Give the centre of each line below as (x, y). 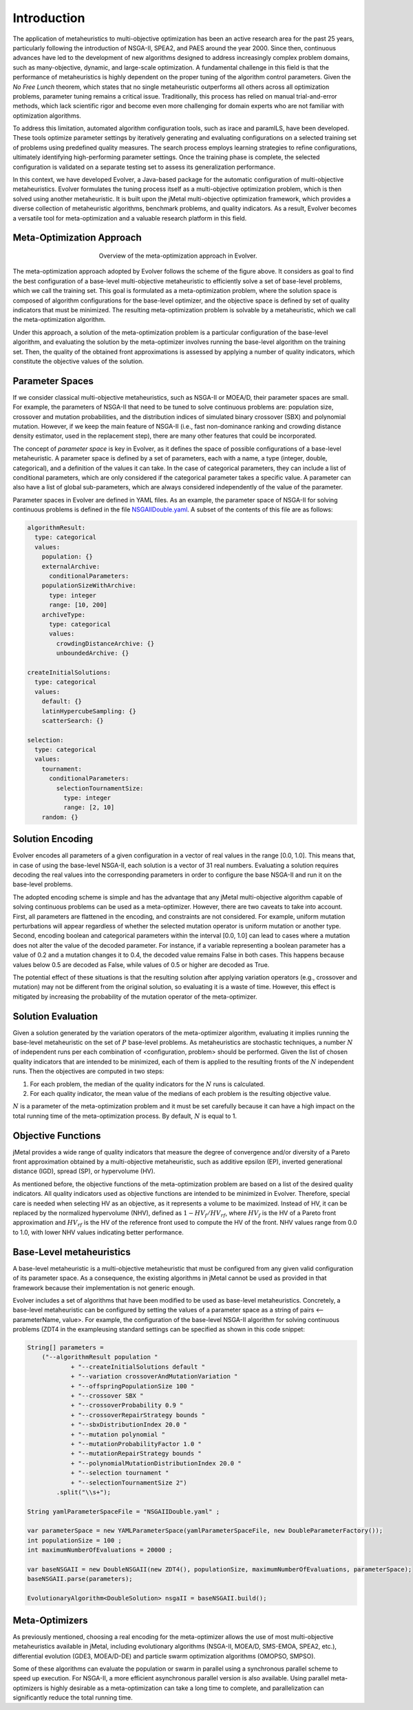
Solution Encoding (53, 839)
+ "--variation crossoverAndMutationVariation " (154, 1376)
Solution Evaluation (55, 1016)
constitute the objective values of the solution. (78, 361)
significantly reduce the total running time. (73, 1698)
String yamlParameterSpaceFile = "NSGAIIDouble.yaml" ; (124, 1511)
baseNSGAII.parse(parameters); (80, 1579)
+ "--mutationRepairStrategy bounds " (136, 1454)
